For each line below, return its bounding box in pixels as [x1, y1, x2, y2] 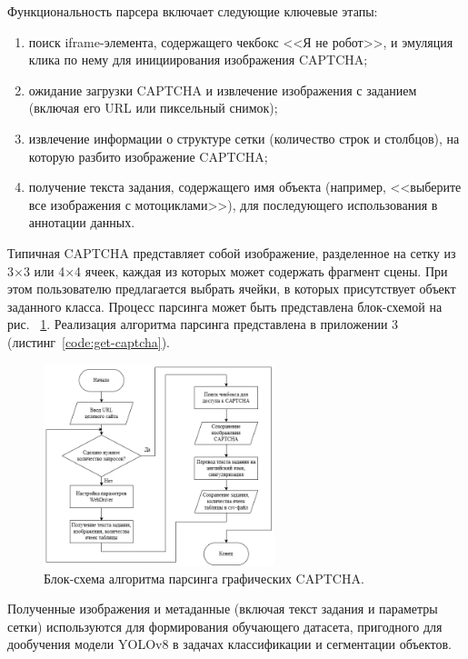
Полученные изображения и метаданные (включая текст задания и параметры [7, 599, 438, 618]
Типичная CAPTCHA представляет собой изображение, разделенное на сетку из [7, 243, 456, 262]
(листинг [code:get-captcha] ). [7, 332, 170, 351]
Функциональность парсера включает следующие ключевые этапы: [7, 2, 378, 20]
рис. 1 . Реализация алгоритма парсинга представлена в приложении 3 [7, 315, 399, 334]
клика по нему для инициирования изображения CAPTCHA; [28, 50, 368, 69]
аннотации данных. [28, 213, 135, 232]
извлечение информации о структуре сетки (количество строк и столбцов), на [28, 128, 460, 147]
